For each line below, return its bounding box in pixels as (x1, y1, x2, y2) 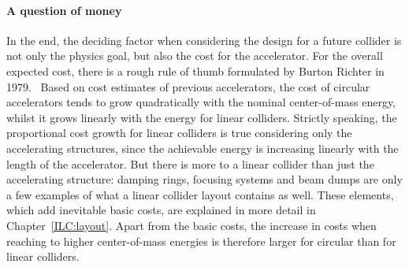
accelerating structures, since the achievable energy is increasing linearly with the (6, 139, 399, 156)
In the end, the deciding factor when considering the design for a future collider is (6, 32, 402, 48)
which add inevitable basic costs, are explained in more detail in (6, 202, 316, 218)
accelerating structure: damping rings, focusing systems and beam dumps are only (6, 171, 403, 187)
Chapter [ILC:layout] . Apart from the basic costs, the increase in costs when (6, 217, 377, 233)
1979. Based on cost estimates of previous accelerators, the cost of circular (6, 78, 370, 95)
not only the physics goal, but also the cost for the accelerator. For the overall (6, 47, 383, 64)
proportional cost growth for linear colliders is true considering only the (6, 124, 352, 141)
